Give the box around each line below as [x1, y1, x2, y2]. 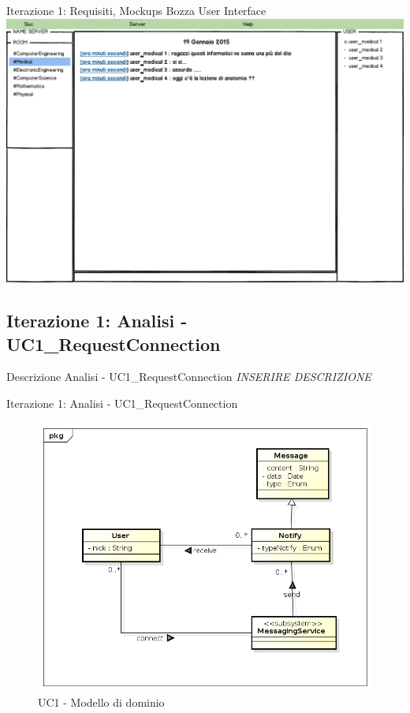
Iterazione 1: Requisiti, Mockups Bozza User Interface [6, 2, 266, 18]
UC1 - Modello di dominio [38, 693, 165, 710]
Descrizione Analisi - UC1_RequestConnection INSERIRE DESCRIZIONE [6, 368, 371, 385]
